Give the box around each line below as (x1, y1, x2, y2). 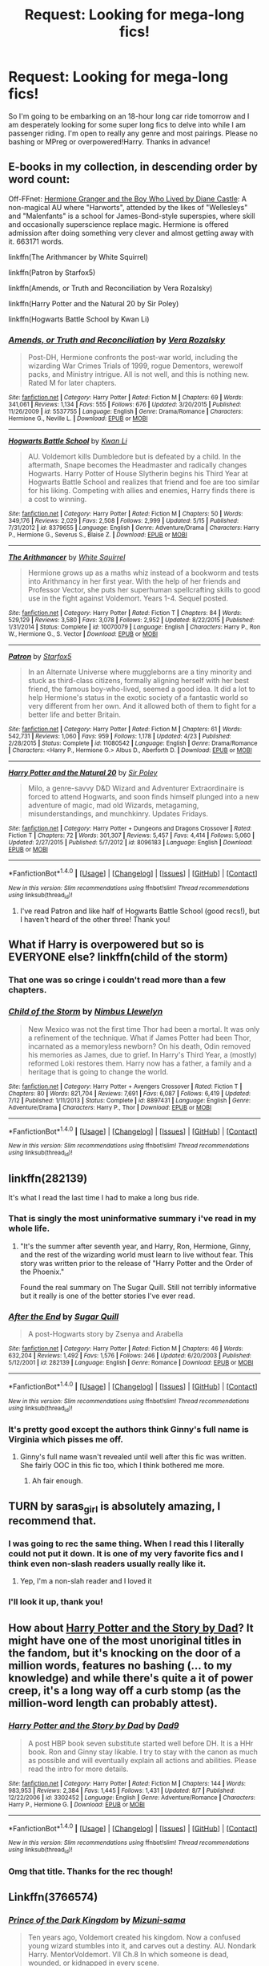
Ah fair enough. (31, 1476, 83, 1486)
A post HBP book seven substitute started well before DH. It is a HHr (27, 1738, 254, 1748)
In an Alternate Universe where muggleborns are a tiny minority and (27, 667, 252, 677)
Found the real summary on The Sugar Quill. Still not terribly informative (19, 1282, 257, 1292)
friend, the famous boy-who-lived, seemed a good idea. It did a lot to (27, 684, 256, 694)
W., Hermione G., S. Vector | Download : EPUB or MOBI (8, 630, 159, 638)
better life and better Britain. (27, 710, 122, 719)
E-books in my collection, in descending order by (8, 160, 258, 174)
